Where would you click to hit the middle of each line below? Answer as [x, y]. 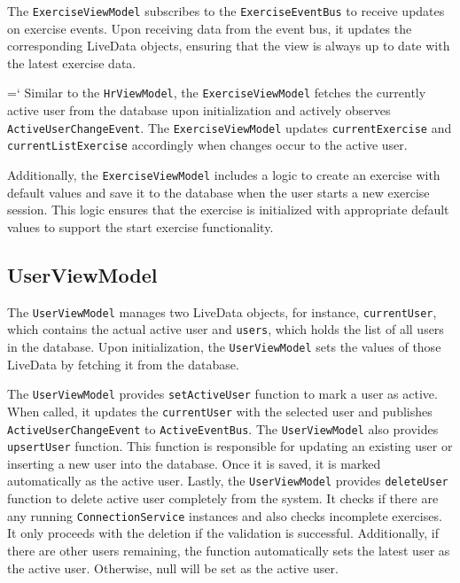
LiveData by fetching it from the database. [123, 364]
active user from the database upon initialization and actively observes [199, 110]
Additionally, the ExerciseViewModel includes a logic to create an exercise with [224, 175]
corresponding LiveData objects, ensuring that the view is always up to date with [229, 46]
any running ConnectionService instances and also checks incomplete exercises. [225, 515]
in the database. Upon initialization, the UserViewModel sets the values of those [224, 346]
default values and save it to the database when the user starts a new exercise [218, 192]
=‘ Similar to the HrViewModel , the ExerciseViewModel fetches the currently [217, 93]
